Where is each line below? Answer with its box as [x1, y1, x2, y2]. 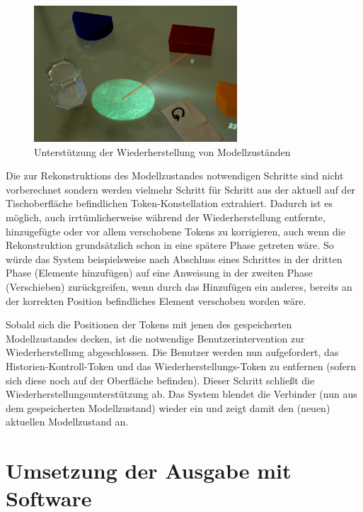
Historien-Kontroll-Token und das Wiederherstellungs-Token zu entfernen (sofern [6, 358, 356, 373]
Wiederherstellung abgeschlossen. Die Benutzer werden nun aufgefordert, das [6, 345, 339, 360]
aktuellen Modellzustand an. [6, 414, 129, 429]
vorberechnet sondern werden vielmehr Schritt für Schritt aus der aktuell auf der [6, 182, 356, 196]
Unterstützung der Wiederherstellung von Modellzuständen [34, 144, 291, 159]
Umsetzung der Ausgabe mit [6, 456, 292, 485]
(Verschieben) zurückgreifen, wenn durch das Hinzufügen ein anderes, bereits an [6, 279, 352, 294]
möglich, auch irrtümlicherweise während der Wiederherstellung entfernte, [6, 209, 325, 224]
